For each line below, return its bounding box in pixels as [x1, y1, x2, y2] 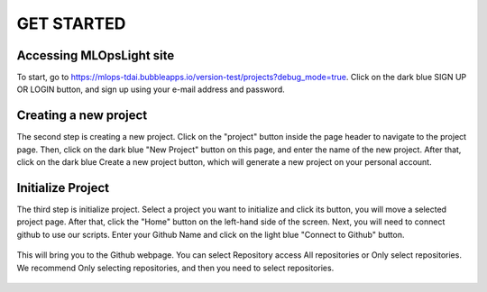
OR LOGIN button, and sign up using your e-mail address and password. [16, 84, 286, 95]
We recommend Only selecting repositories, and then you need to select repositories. [16, 262, 335, 273]
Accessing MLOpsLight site [16, 48, 175, 63]
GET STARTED [16, 14, 126, 33]
